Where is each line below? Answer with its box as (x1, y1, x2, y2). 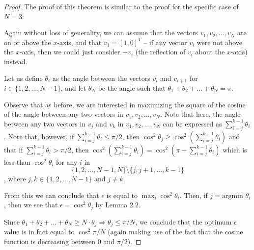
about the (195, 47, 225, 57)
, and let (60, 83, 86, 93)
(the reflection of (135, 47, 186, 57)
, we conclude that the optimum (135, 216, 232, 226)
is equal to (106, 190, 138, 200)
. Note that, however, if (4, 131, 74, 141)
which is (223, 144, 247, 154)
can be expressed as (163, 118, 222, 128)
